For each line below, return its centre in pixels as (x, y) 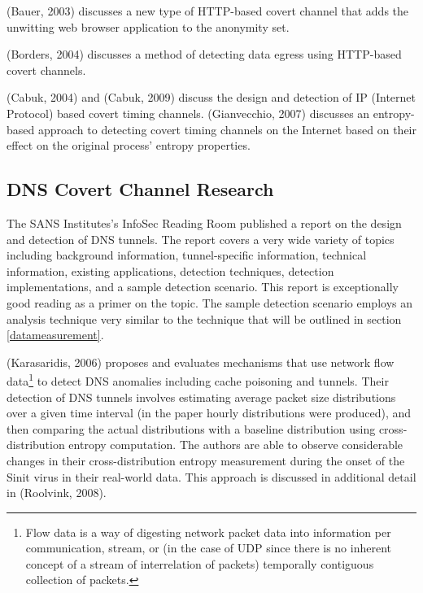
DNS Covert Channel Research (140, 189)
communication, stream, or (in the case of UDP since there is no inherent (208, 548)
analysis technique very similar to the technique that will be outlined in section (204, 318)
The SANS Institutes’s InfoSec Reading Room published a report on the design (204, 222)
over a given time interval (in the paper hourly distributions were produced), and (209, 413)
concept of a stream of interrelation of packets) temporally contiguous (200, 563)
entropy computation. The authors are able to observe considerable (236, 445)
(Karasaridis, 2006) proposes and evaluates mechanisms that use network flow (201, 362)
